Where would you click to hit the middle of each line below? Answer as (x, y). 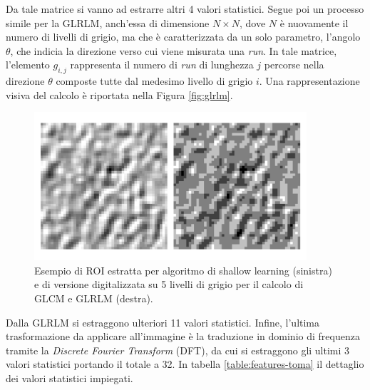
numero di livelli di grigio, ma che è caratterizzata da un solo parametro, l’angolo (183, 37)
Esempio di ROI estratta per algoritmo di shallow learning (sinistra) (183, 270)
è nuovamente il (314, 22)
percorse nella (294, 65)
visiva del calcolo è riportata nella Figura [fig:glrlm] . (119, 94)
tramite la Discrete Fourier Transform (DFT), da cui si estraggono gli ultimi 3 (178, 350)
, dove (253, 22)
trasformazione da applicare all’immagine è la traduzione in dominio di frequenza (183, 336)
